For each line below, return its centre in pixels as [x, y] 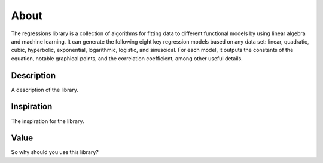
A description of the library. [45, 90]
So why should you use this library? [55, 152]
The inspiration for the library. [48, 121]
